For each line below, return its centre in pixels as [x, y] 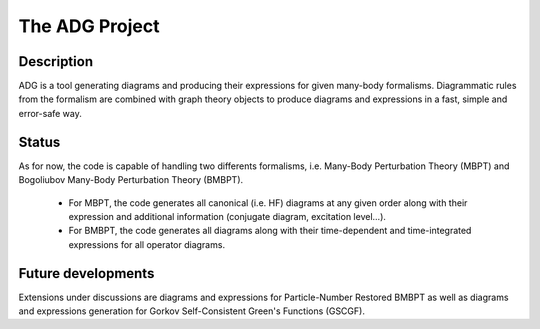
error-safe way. [50, 113]
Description [56, 61]
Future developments [86, 273]
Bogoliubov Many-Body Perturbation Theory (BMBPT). [131, 180]
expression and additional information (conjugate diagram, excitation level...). [227, 216]
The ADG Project [89, 26]
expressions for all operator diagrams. [146, 244]
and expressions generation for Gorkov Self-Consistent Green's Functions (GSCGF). [191, 311]
